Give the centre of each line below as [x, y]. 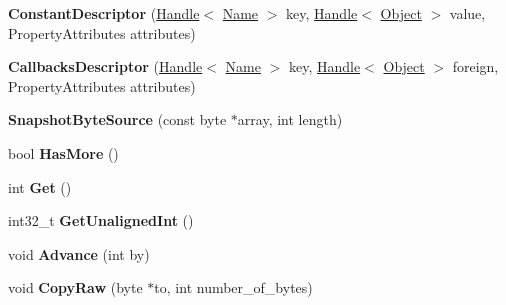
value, [467, 13]
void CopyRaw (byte [75, 287]
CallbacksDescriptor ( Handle [105, 66]
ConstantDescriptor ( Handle [104, 13]
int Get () [40, 186]
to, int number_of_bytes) [233, 287]
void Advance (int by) [79, 253]
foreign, [475, 66]
